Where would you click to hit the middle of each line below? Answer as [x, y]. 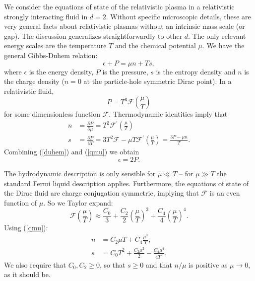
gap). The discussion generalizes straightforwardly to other [93, 35]
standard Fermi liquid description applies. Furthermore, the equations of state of [127, 183]
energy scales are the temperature [55, 45]
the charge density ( [34, 81]
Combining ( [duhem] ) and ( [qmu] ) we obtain [72, 152]
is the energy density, [61, 71]
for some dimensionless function [52, 114]
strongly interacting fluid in [46, 16]
